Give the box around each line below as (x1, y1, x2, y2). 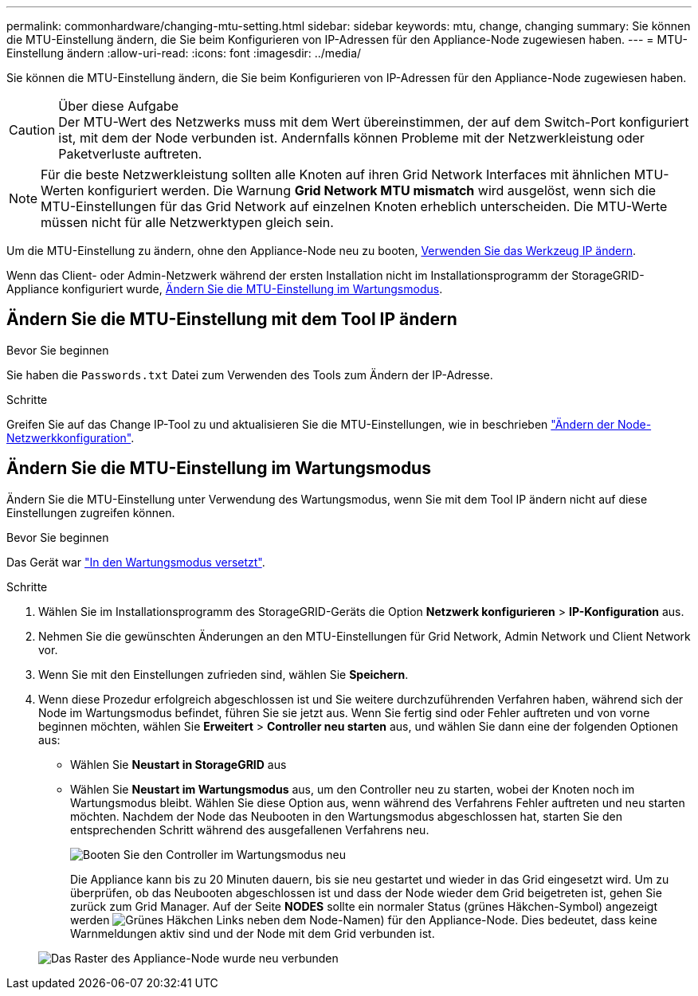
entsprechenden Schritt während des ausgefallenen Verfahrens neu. (70, 822, 429, 837)
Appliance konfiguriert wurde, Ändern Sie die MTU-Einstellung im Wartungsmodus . (6, 282, 443, 296)
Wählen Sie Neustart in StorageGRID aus (70, 757, 287, 771)
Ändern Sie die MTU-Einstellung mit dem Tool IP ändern (6, 309, 457, 330)
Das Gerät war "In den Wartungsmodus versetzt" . (6, 555, 265, 569)
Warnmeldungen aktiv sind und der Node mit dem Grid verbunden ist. (70, 926, 435, 940)
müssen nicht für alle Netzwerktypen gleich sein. (41, 214, 334, 230)
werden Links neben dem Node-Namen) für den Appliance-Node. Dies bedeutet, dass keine (70, 912, 657, 927)
